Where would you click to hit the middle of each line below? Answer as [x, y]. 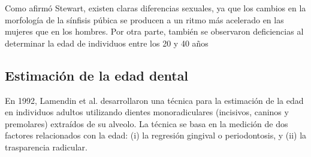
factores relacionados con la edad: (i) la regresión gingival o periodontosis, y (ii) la [156, 135]
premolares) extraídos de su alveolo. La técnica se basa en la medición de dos [147, 123]
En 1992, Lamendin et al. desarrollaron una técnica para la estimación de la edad [154, 100]
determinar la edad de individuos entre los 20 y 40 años [107, 43]
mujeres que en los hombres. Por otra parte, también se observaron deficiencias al [154, 31]
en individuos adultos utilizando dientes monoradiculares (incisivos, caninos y [147, 112]
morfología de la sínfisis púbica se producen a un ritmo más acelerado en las [144, 19]
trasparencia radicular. [46, 147]
